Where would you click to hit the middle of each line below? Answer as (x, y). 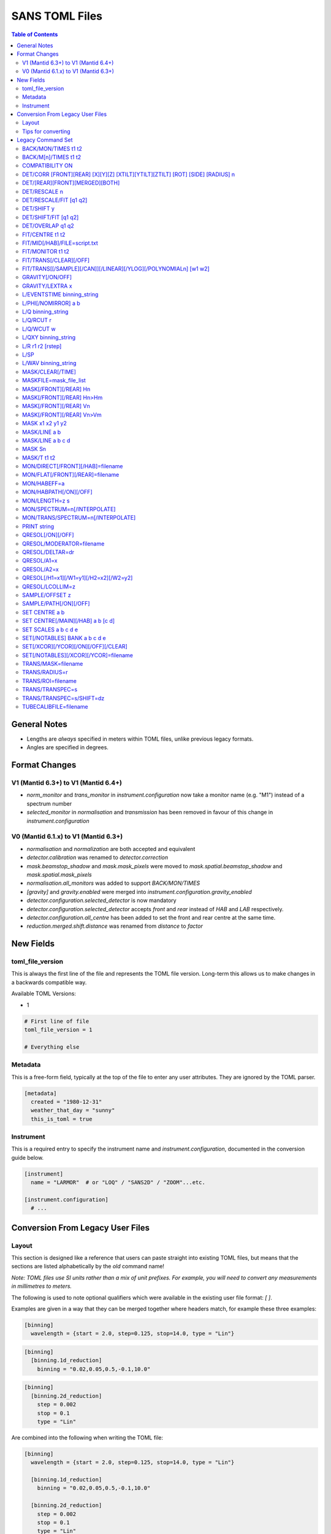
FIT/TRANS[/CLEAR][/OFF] (56, 260)
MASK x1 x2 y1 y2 (44, 423)
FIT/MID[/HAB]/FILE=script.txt (60, 243)
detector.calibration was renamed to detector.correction (97, 858)
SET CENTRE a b (44, 612)
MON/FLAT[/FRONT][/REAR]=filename (71, 475)
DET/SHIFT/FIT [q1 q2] (51, 217)
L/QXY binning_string (49, 337)
